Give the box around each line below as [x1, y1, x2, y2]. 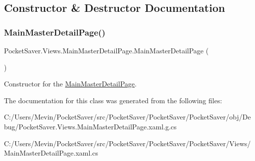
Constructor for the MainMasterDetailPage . [4, 79, 137, 89]
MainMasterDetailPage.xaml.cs [4, 148, 98, 158]
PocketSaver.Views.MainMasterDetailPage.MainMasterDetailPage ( [4, 45, 209, 55]
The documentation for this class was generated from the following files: [4, 95, 222, 105]
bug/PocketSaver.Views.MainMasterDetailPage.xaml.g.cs [4, 121, 177, 131]
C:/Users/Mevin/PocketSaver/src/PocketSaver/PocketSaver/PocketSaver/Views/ [4, 138, 251, 148]
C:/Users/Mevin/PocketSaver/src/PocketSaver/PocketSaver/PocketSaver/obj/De [4, 112, 251, 122]
